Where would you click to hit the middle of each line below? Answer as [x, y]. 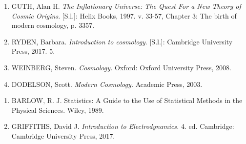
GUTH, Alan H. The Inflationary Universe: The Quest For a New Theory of [126, 6]
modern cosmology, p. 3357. [53, 25]
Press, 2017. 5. [33, 51]
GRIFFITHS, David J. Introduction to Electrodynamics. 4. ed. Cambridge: [123, 126]
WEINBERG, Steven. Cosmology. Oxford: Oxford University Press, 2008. [121, 67]
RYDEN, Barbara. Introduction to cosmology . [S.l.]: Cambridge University [122, 41]
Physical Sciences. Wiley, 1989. [58, 110]
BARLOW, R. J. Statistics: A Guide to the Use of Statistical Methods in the [127, 100]
